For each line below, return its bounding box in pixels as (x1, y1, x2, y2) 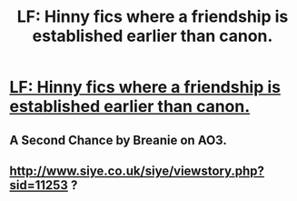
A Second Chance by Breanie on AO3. (9, 132, 227, 147)
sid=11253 (9, 177, 68, 193)
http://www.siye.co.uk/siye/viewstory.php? (9, 163, 265, 178)
